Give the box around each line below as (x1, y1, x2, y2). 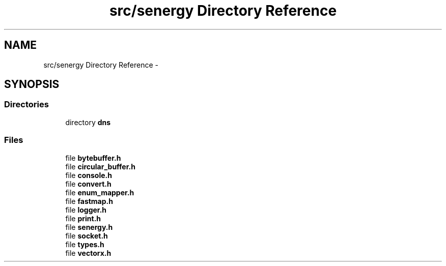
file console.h (65, 170, 112, 180)
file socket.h (65, 231, 108, 240)
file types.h (65, 240, 104, 249)
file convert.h (65, 179, 111, 188)
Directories (4, 99, 49, 110)
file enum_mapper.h (65, 188, 134, 197)
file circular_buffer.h (65, 162, 135, 171)
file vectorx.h (65, 248, 111, 257)
